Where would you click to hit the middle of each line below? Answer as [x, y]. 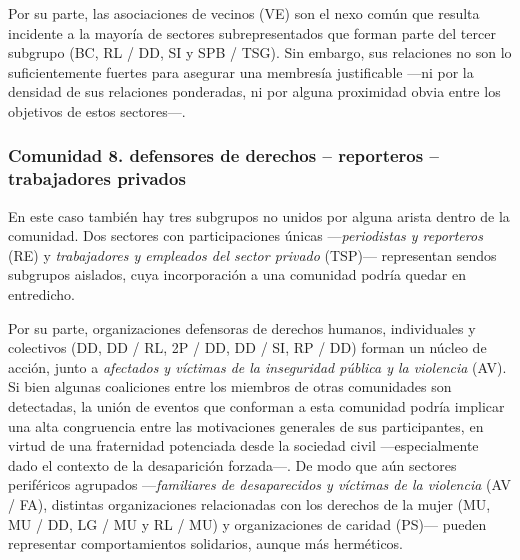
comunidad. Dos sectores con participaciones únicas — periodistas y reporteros [245, 235]
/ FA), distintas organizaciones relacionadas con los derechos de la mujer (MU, [249, 504]
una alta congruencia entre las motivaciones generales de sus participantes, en [246, 425]
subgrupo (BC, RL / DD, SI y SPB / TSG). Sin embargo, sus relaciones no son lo [260, 52]
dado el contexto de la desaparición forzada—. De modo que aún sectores [232, 464]
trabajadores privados [97, 178]
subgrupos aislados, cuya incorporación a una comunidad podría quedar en [237, 274]
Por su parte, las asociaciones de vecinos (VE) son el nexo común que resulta [244, 13]
